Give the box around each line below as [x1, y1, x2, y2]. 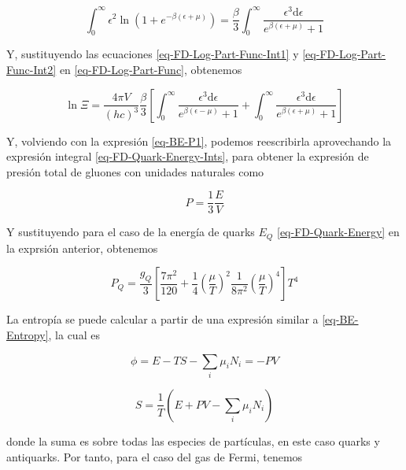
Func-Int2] [6, 61, 57, 77]
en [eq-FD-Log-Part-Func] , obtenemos [59, 61, 242, 77]
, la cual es [48, 327, 100, 343]
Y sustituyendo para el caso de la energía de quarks [6, 224, 255, 240]
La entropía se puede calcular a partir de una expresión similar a [6, 311, 319, 328]
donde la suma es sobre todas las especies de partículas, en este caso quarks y [6, 432, 380, 449]
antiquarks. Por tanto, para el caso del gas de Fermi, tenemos [6, 448, 303, 464]
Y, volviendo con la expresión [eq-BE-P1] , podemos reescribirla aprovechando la [6, 132, 392, 149]
